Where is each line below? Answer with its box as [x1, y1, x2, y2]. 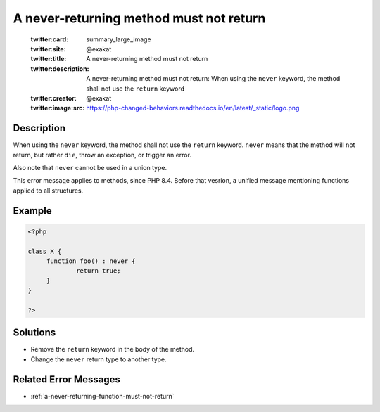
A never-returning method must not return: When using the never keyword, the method [86, 75, 341, 83]
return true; [76, 267, 121, 275]
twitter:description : [30, 64, 89, 73]
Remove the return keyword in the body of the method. [30, 345, 195, 354]
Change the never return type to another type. [30, 355, 167, 363]
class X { [27, 247, 62, 255]
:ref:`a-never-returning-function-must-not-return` [30, 392, 175, 400]
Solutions [13, 327, 56, 339]
